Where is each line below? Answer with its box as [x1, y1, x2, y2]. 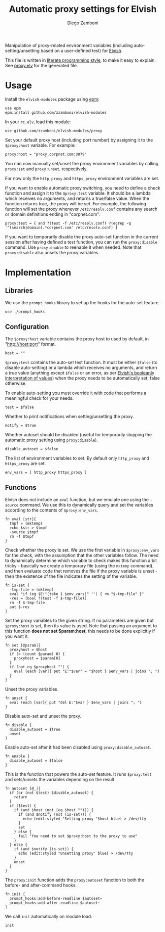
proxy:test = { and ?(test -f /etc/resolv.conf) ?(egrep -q [5, 221, 132, 226]
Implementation [5, 267, 71, 278]
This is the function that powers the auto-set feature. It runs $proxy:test [5, 771, 152, 777]
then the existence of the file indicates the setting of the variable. [5, 573, 137, 579]
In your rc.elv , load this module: [5, 119, 71, 125]
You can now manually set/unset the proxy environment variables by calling [5, 160, 159, 166]
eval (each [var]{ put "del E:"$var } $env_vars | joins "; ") [9, 700, 142, 705]
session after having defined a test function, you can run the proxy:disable [5, 239, 158, 245]
